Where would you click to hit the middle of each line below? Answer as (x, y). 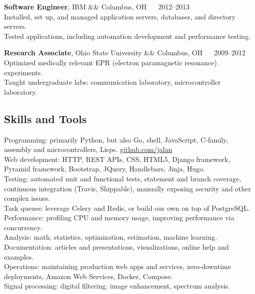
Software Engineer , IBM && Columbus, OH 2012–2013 (97, 6)
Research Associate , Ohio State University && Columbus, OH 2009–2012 (125, 53)
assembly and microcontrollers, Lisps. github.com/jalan (88, 149)
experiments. (23, 72)
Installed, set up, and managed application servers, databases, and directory (120, 16)
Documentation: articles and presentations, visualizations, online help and (117, 247)
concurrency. (23, 227)
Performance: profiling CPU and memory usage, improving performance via (119, 218)
